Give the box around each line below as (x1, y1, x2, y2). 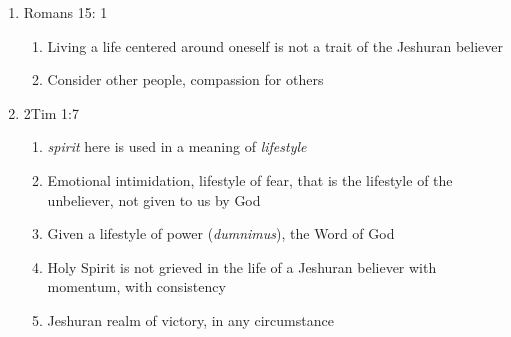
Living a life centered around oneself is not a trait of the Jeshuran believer (47, 35, 504, 56)
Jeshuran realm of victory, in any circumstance (47, 309, 334, 330)
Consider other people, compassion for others (47, 69, 324, 90)
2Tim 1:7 (23, 102, 80, 123)
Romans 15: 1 (23, 2, 108, 22)
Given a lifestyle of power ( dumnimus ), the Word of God (47, 223, 395, 244)
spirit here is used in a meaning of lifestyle (47, 136, 307, 157)
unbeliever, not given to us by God (47, 189, 261, 210)
